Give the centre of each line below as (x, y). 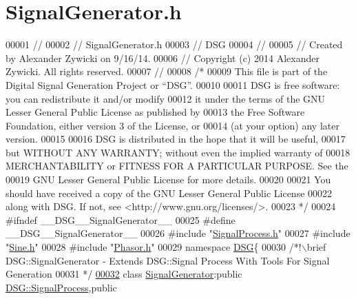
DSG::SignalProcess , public (61, 287)
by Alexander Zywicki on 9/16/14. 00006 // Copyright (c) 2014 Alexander (163, 58)
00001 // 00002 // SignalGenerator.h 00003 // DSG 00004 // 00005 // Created (174, 44)
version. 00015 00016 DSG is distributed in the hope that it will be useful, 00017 (176, 139)
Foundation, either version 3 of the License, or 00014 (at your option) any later (172, 125)
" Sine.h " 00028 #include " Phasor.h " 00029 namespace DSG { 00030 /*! (154, 247)
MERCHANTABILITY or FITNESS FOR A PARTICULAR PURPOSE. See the (177, 166)
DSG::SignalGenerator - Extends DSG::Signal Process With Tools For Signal (168, 260)
